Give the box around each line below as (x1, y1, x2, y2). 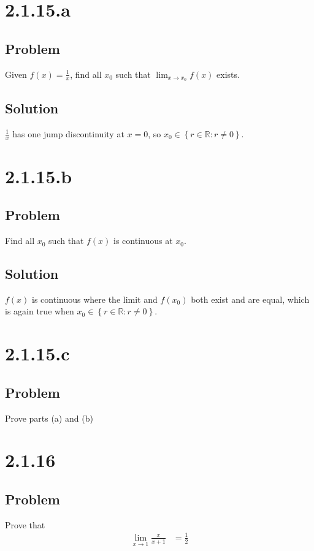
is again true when (5, 305, 74, 317)
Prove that (5, 518, 45, 531)
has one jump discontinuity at (12, 127, 124, 140)
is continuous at (113, 234, 173, 247)
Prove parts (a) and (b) (5, 411, 93, 424)
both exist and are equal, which (191, 292, 310, 305)
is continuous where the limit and (32, 292, 158, 305)
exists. (216, 67, 240, 80)
